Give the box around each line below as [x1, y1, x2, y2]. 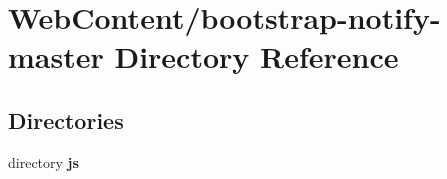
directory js [8, 151, 79, 172]
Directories [8, 104, 124, 135]
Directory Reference [114, 36, 399, 77]
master [8, 36, 104, 77]
